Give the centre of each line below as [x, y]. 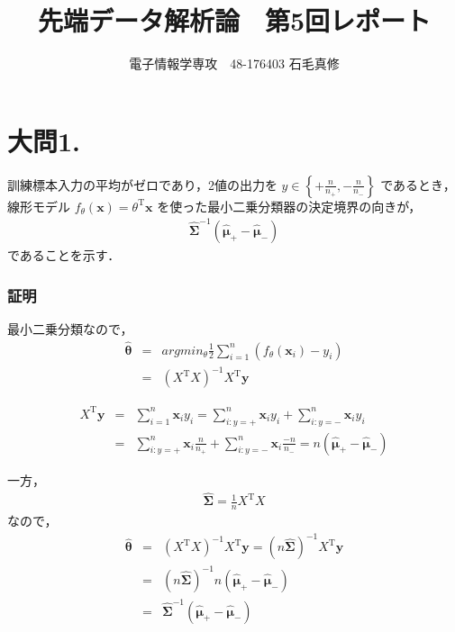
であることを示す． [64, 255]
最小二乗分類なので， [70, 328]
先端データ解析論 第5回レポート [234, 20]
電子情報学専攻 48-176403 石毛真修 [234, 63]
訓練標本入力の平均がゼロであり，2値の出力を [142, 184]
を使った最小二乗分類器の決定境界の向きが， [289, 206]
